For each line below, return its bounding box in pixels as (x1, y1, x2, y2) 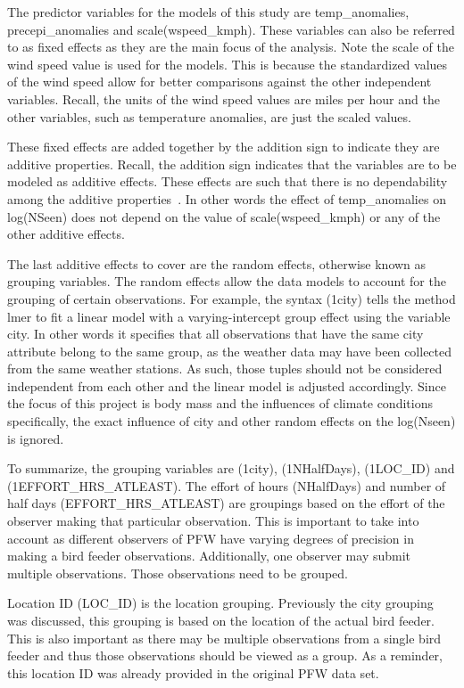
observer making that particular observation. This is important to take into (7, 512, 419, 530)
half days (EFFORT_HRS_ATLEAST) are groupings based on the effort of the (7, 494, 445, 512)
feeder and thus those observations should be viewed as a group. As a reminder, (7, 646, 443, 665)
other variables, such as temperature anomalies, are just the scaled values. (7, 107, 411, 126)
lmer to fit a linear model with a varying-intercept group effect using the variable (7, 307, 451, 325)
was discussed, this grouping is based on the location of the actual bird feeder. (7, 611, 435, 629)
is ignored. (7, 429, 64, 447)
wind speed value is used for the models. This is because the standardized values (7, 54, 448, 73)
